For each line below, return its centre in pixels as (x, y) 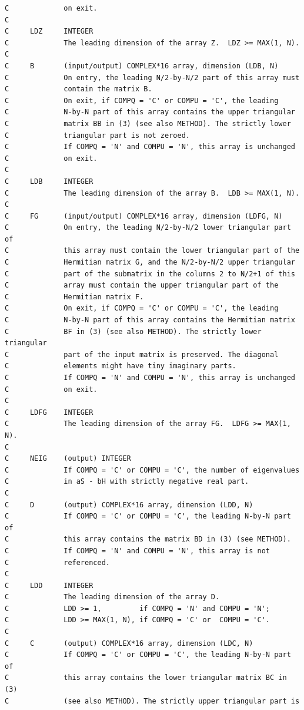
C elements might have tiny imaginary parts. (121, 366)
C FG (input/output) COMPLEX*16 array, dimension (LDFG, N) (144, 216)
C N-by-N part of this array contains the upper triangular (150, 112)
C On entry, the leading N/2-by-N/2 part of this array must (152, 77)
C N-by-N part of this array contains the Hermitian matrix (150, 320)
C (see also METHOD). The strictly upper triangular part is (152, 701)
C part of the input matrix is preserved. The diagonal (142, 354)
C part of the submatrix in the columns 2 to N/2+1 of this (150, 274)
